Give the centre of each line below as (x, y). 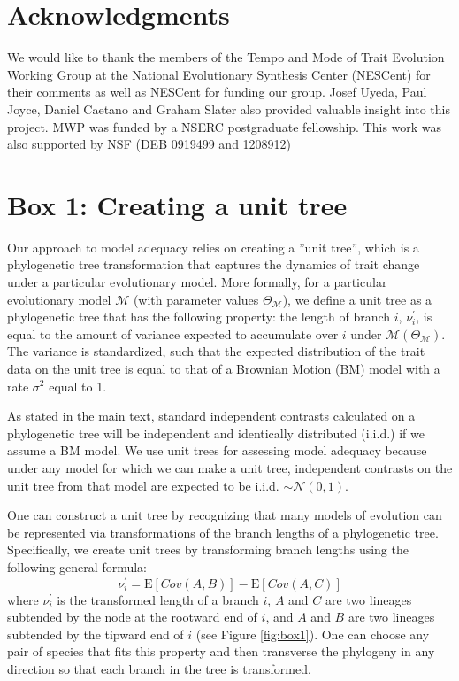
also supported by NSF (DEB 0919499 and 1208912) (149, 144)
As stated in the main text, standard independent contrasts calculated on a (211, 416)
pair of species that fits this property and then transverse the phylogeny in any (221, 651)
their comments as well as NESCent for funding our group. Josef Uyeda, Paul (217, 92)
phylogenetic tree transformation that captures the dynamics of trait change (214, 264)
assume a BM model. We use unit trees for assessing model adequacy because (217, 450)
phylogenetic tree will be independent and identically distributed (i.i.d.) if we (216, 433)
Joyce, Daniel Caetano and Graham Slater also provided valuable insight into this (229, 108)
